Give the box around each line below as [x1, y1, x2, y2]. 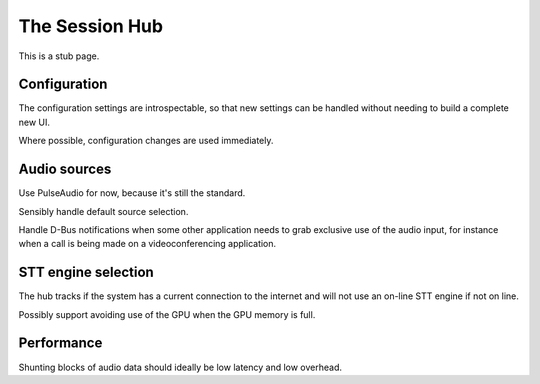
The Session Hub [18, 15, 164, 37]
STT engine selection [18, 264, 154, 281]
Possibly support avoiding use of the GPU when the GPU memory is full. [18, 308, 316, 320]
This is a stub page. [18, 50, 100, 62]
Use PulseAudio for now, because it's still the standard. [18, 187, 246, 199]
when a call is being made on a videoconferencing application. [18, 238, 277, 250]
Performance [18, 335, 103, 352]
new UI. [18, 116, 50, 128]
